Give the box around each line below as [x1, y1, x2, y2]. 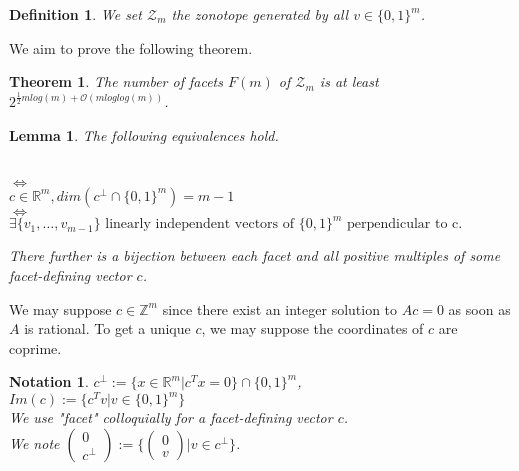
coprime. [9, 337, 62, 358]
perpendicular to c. [346, 217, 463, 232]
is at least [319, 71, 379, 92]
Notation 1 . [9, 371, 89, 392]
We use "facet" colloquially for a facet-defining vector [9, 407, 333, 428]
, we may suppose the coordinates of [201, 318, 424, 339]
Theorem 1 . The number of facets [9, 71, 223, 92]
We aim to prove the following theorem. [9, 37, 253, 58]
